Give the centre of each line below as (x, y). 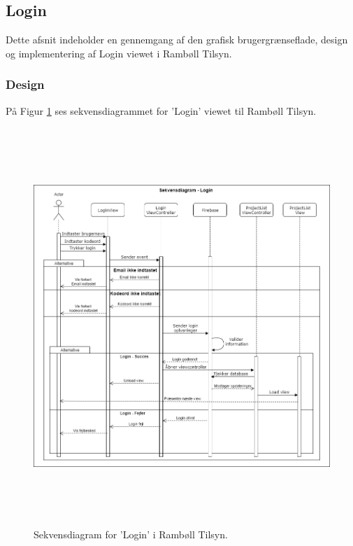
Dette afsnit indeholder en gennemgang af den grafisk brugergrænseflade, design (177, 40)
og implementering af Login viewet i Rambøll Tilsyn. (119, 53)
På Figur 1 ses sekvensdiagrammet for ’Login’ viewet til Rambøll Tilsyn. (161, 110)
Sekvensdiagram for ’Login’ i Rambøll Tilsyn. (131, 534)
